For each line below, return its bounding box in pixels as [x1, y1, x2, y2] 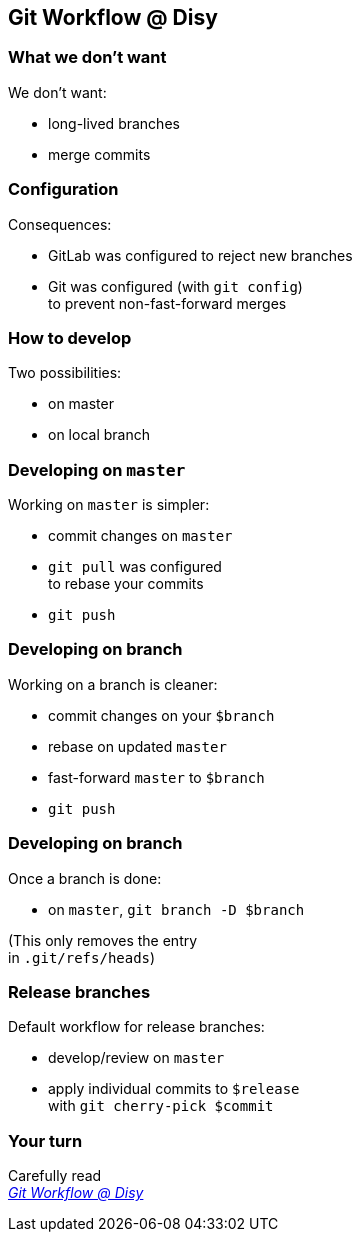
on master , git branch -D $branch [48, 900, 305, 918]
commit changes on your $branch [48, 706, 275, 724]
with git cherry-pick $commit [48, 1097, 274, 1115]
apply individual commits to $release [48, 1080, 300, 1098]
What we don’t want [8, 47, 167, 68]
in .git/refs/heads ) [8, 948, 156, 966]
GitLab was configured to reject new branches [48, 246, 353, 264]
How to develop [8, 327, 132, 348]
